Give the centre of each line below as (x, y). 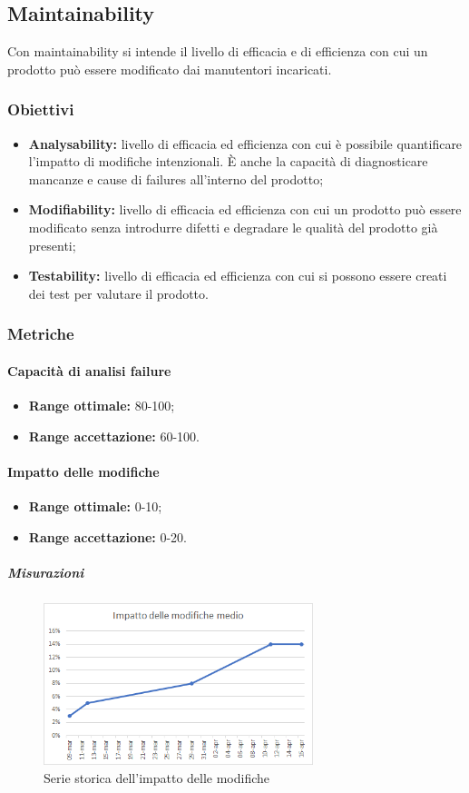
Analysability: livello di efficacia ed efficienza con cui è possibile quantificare (245, 143)
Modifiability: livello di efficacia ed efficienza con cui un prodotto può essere (245, 209)
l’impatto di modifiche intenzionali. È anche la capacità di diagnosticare (228, 161)
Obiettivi (41, 109)
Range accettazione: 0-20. (107, 536)
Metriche (41, 334)
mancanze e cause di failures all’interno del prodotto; (176, 178)
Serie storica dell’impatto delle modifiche (157, 777)
